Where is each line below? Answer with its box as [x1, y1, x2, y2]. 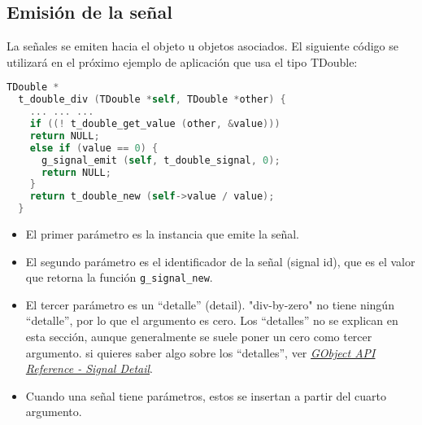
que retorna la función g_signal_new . [25, 269, 213, 286]
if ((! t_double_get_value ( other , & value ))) [29, 118, 281, 130]
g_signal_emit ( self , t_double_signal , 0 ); [41, 154, 281, 166]
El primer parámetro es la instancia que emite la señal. [25, 226, 299, 243]
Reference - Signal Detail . [25, 360, 153, 377]
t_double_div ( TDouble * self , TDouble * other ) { [18, 94, 286, 106]
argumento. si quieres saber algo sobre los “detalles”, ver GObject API [25, 344, 376, 361]
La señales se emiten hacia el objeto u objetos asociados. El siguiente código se [7, 37, 398, 55]
